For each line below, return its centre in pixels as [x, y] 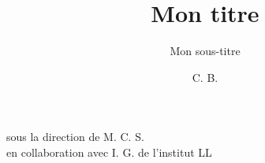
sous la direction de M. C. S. [75, 137]
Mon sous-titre [205, 51]
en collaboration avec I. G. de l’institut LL [109, 152]
